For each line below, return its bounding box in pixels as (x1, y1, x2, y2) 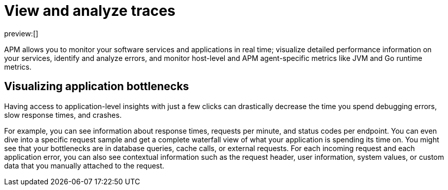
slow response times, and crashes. (4, 110, 122, 119)
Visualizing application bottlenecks (4, 80, 189, 93)
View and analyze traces (4, 2, 176, 19)
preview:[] (4, 29, 39, 38)
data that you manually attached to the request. (4, 161, 165, 170)
